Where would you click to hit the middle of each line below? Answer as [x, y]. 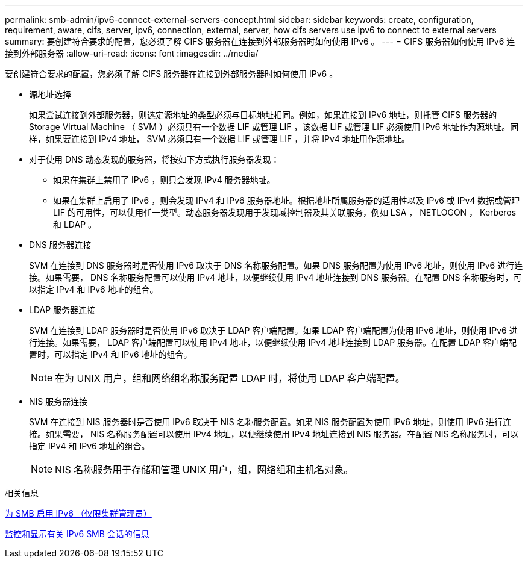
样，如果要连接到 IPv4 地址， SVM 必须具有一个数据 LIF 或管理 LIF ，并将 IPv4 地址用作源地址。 [219, 139]
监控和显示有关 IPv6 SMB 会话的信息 [77, 534]
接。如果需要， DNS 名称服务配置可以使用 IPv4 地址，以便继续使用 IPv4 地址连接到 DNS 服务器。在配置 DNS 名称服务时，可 [275, 277]
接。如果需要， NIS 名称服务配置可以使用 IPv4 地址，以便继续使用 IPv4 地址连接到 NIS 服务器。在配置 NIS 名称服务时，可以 [274, 434]
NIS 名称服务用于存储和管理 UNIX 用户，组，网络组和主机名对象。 [204, 470]
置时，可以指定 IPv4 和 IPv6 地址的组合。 [111, 354]
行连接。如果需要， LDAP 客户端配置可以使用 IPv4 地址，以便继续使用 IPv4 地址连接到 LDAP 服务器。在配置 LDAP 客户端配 [273, 342]
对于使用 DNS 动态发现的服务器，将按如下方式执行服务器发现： [154, 159]
